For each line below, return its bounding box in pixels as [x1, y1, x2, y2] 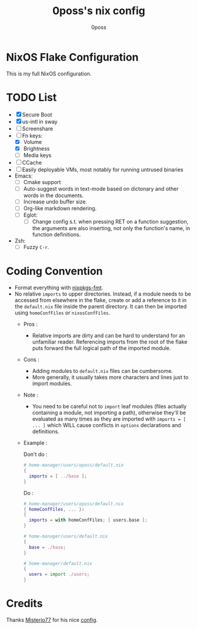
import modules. [32, 380, 72, 387]
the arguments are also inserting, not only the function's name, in [32, 225, 191, 232]
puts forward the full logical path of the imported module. [32, 345, 171, 352]
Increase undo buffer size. [23, 198, 87, 205]
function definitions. [32, 231, 81, 238]
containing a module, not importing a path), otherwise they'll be [32, 409, 186, 417]
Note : [23, 391, 39, 399]
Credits [6, 597, 43, 610]
